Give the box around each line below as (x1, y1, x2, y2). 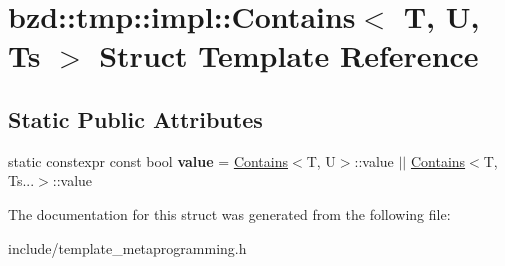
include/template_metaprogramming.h (8, 237, 247, 258)
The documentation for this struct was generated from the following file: (8, 203, 451, 224)
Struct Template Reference (99, 35, 479, 76)
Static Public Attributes (8, 103, 263, 134)
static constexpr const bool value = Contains (8, 150, 289, 171)
